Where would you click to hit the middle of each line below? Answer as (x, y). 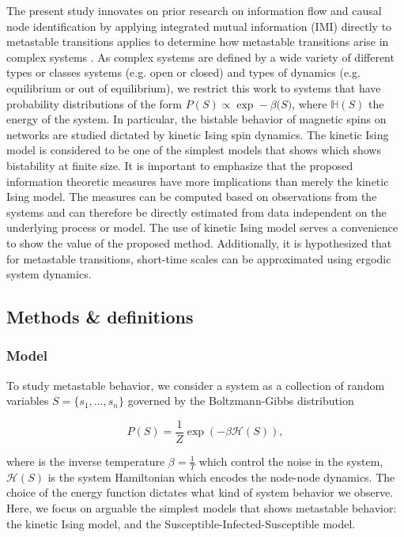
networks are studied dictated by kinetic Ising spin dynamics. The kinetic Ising (198, 134)
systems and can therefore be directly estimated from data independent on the (196, 212)
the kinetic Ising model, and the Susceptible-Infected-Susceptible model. (181, 523)
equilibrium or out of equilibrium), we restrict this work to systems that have (194, 87)
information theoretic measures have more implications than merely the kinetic (198, 181)
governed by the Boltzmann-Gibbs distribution (241, 401)
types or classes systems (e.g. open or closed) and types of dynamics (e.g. (183, 72)
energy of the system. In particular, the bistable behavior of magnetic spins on (196, 119)
